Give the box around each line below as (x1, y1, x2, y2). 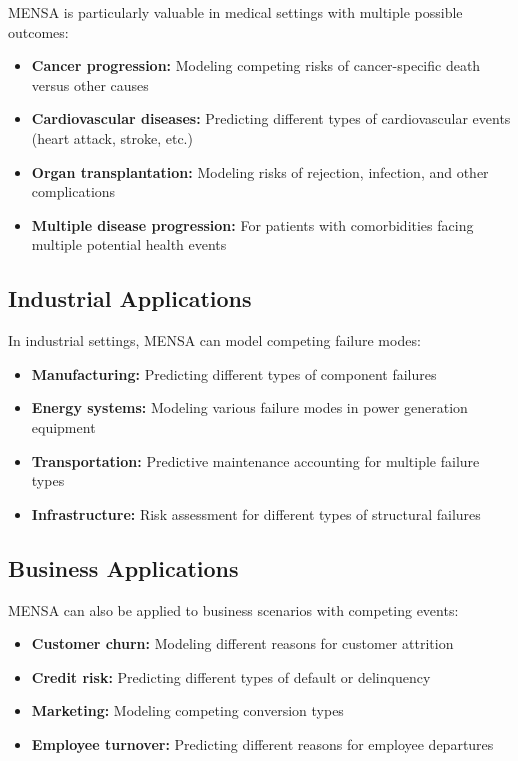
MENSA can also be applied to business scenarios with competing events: (8, 599, 459, 620)
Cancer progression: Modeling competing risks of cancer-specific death (31, 55, 481, 76)
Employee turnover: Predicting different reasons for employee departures (31, 733, 494, 754)
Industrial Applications (8, 283, 252, 314)
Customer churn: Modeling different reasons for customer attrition (31, 633, 454, 654)
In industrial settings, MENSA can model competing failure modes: (8, 330, 421, 351)
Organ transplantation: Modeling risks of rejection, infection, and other (31, 161, 489, 182)
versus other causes (31, 74, 149, 95)
